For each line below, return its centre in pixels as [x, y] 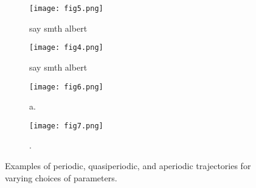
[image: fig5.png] [66, 9]
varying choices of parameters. [61, 177]
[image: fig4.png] [66, 48]
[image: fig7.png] [66, 126]
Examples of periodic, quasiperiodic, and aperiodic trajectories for [128, 165]
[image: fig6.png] [66, 87]
